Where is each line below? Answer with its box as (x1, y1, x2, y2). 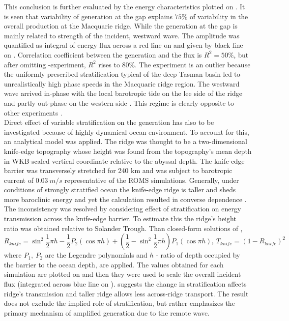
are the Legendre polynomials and (45, 250, 147, 260)
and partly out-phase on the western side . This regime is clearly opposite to (4, 97, 234, 108)
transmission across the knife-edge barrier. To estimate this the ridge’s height (4, 213, 236, 224)
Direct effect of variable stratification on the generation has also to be (4, 117, 214, 127)
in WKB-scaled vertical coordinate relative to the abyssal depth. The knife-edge (4, 155, 245, 166)
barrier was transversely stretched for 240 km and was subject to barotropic (4, 165, 232, 175)
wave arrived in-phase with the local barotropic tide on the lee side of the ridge (4, 88, 242, 98)
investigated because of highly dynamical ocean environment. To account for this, (4, 126, 249, 137)
